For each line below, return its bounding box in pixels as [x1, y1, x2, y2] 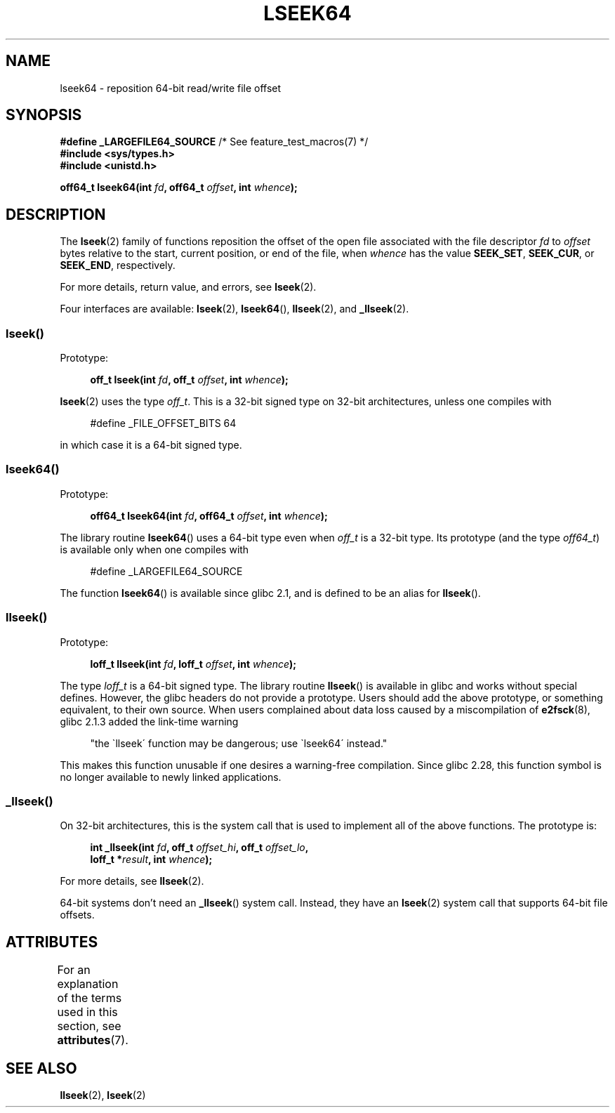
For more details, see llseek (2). [60, 875, 204, 888]
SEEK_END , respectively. [60, 259, 176, 272]
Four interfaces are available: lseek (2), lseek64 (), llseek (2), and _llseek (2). [60, 303, 409, 315]
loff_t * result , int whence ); [90, 853, 213, 866]
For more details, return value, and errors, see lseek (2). [60, 281, 317, 294]
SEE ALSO [6, 1059, 77, 1077]
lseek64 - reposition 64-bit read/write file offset [60, 81, 282, 94]
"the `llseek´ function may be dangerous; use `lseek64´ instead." [90, 737, 388, 749]
